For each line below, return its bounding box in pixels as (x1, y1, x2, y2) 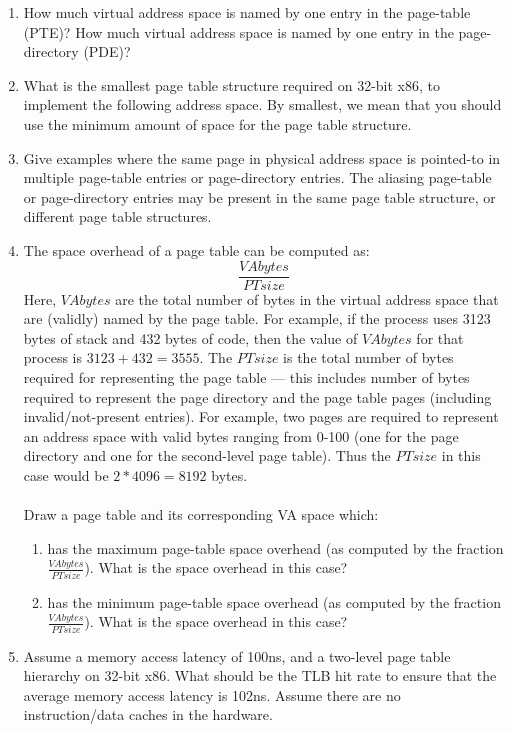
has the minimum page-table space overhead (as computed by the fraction (47, 591, 501, 612)
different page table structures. (23, 206, 212, 227)
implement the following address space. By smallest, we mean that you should (23, 94, 502, 115)
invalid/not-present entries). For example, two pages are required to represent (23, 406, 499, 427)
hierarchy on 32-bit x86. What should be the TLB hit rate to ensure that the (23, 665, 497, 686)
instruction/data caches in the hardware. (23, 704, 273, 725)
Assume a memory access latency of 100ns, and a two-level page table (23, 645, 451, 666)
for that (416, 327, 464, 348)
